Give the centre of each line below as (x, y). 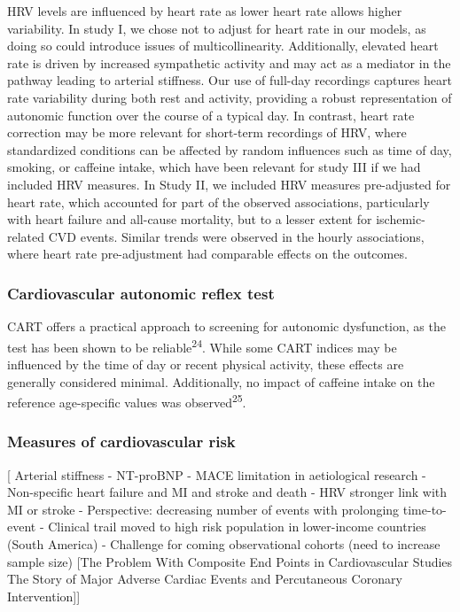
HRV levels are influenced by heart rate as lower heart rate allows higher (205, 11)
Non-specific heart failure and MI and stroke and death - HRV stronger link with (227, 492)
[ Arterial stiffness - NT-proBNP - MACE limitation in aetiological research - (217, 474)
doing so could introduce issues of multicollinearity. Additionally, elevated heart (223, 46)
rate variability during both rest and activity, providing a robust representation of (230, 97)
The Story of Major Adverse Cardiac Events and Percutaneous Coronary (205, 579)
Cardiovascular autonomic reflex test (141, 293)
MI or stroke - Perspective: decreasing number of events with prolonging (203, 509)
